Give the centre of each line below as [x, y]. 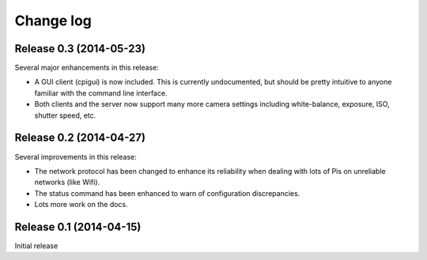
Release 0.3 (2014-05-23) [80, 49]
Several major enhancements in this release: [87, 68]
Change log [53, 21]
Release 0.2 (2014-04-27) [80, 138]
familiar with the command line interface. [101, 93]
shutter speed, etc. [65, 115]
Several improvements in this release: [76, 156]
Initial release [36, 246]
